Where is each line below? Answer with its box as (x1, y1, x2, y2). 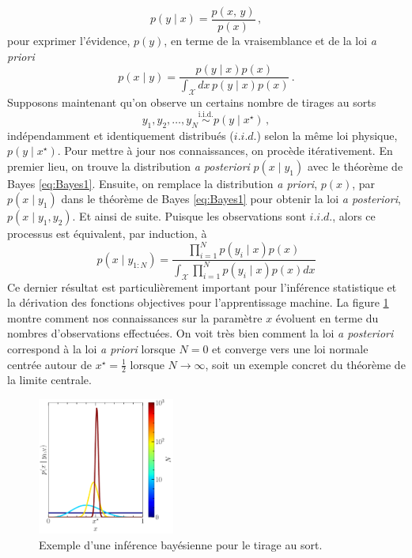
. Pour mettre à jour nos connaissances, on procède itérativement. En (57, 142, 393, 159)
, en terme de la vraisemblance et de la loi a (164, 32, 376, 49)
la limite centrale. (7, 371, 92, 388)
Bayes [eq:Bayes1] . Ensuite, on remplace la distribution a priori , (7, 175, 318, 191)
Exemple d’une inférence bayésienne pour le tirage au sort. (39, 536, 323, 552)
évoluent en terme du (275, 309, 379, 326)
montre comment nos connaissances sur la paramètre (7, 309, 263, 326)
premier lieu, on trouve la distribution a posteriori (7, 157, 250, 174)
